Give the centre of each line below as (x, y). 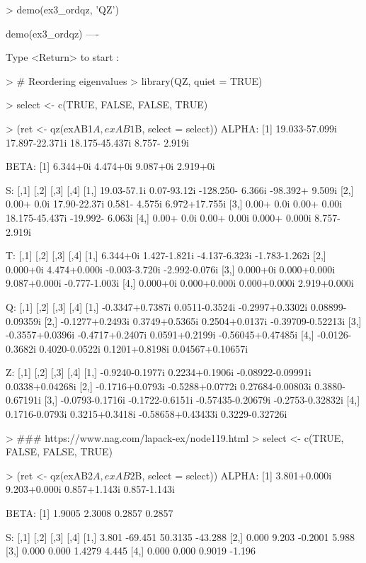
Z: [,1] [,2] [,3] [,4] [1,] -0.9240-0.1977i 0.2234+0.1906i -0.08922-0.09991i (159, 372)
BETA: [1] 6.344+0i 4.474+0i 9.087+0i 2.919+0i (110, 166)
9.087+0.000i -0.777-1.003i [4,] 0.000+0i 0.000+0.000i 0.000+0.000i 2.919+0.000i (180, 283)
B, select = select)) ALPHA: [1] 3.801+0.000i (233, 475)
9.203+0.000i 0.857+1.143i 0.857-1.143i (90, 489)
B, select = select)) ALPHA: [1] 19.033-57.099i (236, 128)
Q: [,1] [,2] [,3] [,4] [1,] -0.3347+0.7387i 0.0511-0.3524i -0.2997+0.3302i (157, 306)
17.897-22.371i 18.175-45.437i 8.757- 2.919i (97, 142)
